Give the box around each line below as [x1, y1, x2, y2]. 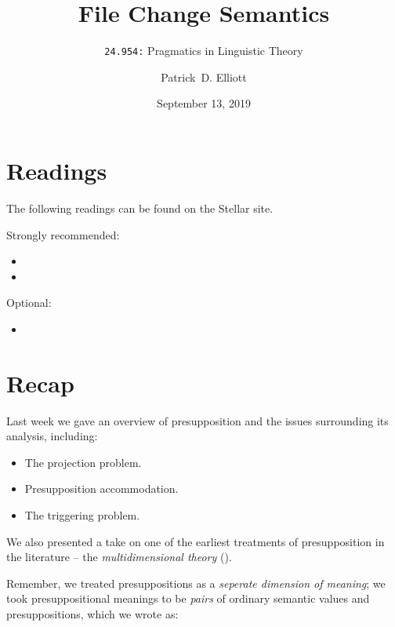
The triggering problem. [24, 506, 140, 523]
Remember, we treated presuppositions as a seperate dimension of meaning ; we [6, 574, 386, 591]
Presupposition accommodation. [24, 480, 179, 497]
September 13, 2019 [157, 95, 251, 111]
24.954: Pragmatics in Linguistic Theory [104, 42, 303, 59]
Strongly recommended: [6, 226, 120, 242]
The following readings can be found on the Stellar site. [6, 199, 274, 216]
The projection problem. [24, 454, 142, 470]
